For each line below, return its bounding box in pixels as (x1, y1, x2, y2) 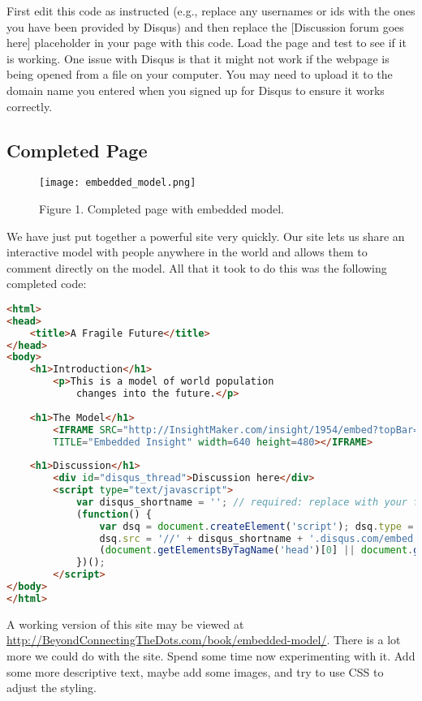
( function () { (75, 508, 152, 520)
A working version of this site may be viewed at (6, 615, 244, 632)
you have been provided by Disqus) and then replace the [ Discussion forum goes (6, 18, 404, 35)
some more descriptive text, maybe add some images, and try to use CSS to (6, 663, 384, 680)
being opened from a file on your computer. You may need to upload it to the (6, 66, 393, 83)
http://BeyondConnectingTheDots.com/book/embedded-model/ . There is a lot (6, 631, 401, 648)
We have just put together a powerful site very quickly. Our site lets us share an (6, 227, 405, 244)
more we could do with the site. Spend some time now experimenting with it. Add (6, 647, 416, 664)
